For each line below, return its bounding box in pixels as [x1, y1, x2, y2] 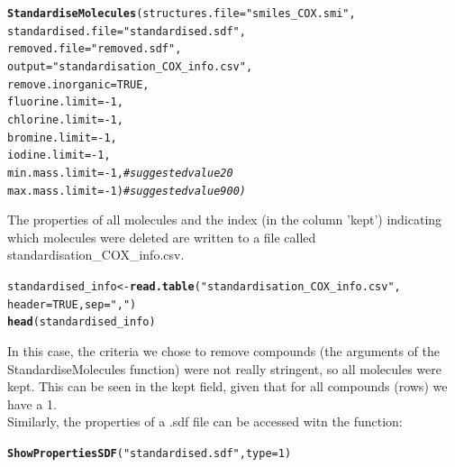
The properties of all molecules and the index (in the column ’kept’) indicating [7, 210, 442, 229]
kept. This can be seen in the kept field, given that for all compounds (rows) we [7, 377, 448, 396]
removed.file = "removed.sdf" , [7, 42, 182, 56]
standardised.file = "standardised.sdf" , [7, 24, 246, 38]
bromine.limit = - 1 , [7, 131, 117, 144]
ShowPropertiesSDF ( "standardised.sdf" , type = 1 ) [7, 446, 292, 460]
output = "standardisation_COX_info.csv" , [7, 60, 253, 73]
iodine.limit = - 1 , [7, 149, 111, 162]
